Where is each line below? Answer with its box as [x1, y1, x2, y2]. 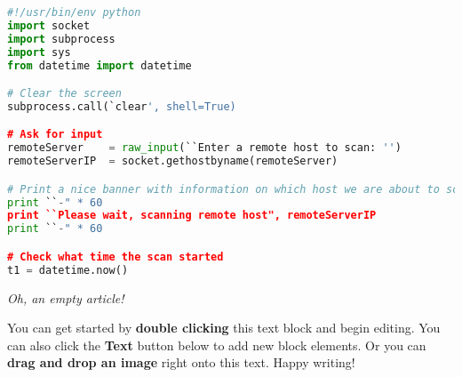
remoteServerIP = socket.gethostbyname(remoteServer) [7, 155, 339, 168]
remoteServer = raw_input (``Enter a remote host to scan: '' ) [7, 141, 402, 155]
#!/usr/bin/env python [7, 6, 141, 19]
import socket [7, 19, 91, 32]
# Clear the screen [7, 87, 122, 100]
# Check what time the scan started [7, 250, 224, 263]
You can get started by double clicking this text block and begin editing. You [7, 318, 441, 337]
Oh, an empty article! [7, 288, 124, 307]
